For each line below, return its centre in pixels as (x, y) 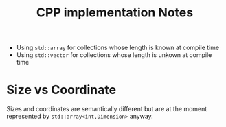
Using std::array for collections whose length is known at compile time (118, 48)
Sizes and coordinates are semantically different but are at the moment (107, 109)
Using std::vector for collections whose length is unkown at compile (114, 55)
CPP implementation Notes (115, 13)
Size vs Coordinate (61, 90)
